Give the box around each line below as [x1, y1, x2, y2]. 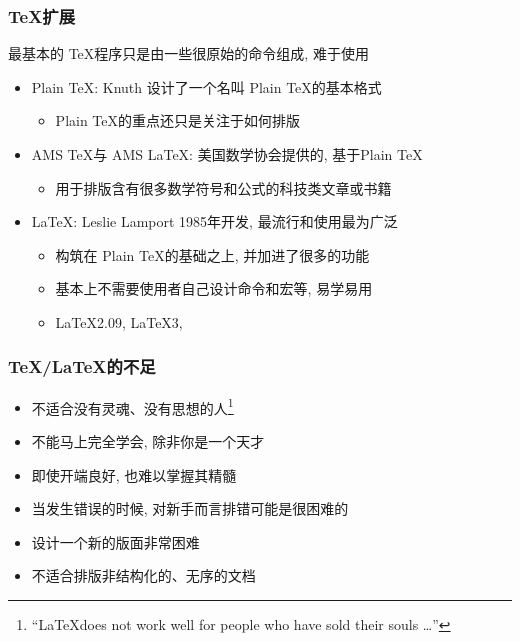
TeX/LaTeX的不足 [8, 354, 156, 379]
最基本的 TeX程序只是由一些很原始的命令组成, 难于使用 [8, 43, 369, 64]
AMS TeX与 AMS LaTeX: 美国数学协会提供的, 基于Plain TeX [31, 144, 423, 164]
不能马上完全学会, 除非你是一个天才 [31, 431, 265, 452]
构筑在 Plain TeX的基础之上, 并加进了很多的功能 [55, 244, 370, 265]
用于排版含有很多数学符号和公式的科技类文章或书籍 [55, 177, 392, 198]
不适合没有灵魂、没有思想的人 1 [31, 394, 234, 418]
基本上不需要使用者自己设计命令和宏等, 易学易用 [55, 278, 373, 299]
